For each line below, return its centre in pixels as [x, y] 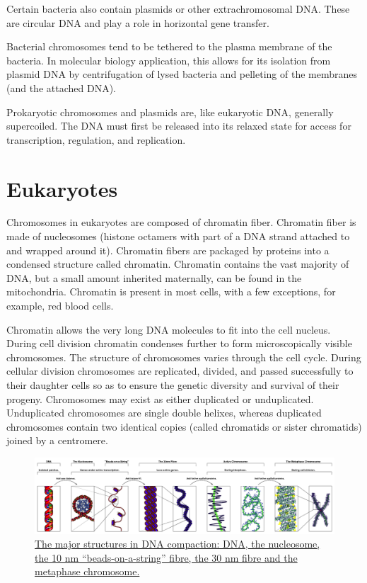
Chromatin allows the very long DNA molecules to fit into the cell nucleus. [169, 329]
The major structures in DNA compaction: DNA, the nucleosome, [177, 544]
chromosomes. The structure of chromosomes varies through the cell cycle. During [184, 357]
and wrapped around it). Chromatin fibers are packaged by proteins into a [168, 250]
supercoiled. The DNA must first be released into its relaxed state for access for [179, 126]
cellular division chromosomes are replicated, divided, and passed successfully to [180, 371]
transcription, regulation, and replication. [96, 139]
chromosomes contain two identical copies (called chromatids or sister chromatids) [184, 426]
